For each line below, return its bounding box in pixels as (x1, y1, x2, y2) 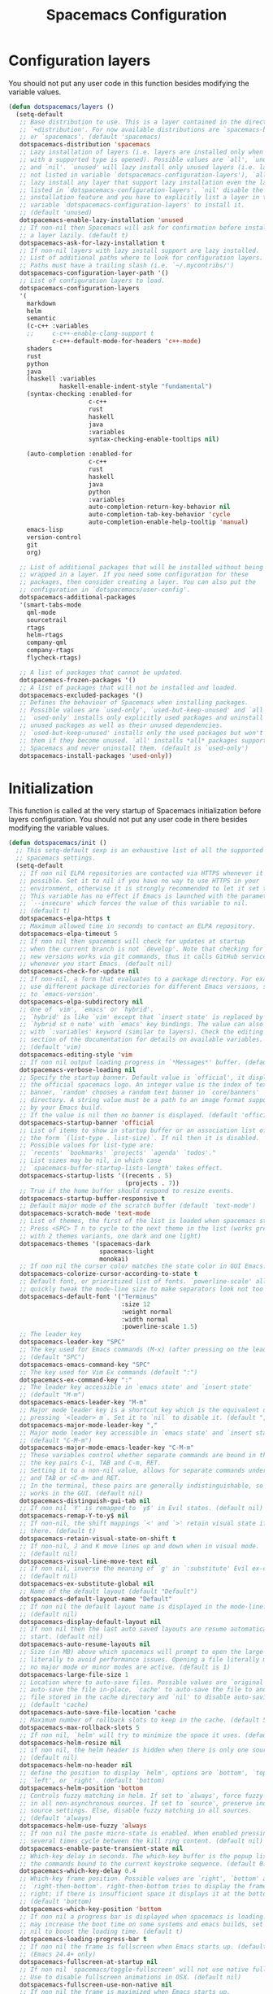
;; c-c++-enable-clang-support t (26, 329, 154, 338)
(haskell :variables (26, 375, 96, 383)
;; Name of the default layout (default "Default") (19, 1587, 198, 1596)
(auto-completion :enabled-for (26, 450, 132, 459)
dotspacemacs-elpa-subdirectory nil (19, 998, 144, 1006)
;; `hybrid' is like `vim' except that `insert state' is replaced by (19, 1012, 264, 1021)
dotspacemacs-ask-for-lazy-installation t (19, 238, 165, 247)
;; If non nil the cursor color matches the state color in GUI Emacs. (19, 1262, 267, 1270)
